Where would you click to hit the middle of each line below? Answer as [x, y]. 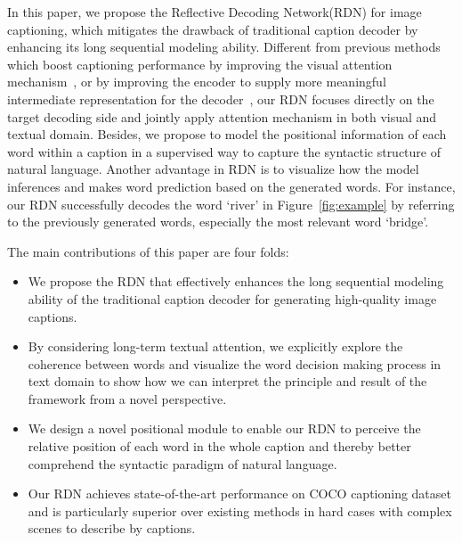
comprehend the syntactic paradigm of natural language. [182, 463]
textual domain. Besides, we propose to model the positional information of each [227, 134]
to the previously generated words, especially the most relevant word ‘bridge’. [218, 222]
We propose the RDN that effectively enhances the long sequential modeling [236, 281]
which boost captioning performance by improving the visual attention [200, 64]
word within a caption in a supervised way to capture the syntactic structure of [224, 151]
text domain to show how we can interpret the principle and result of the [227, 381]
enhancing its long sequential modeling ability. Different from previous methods [224, 47]
